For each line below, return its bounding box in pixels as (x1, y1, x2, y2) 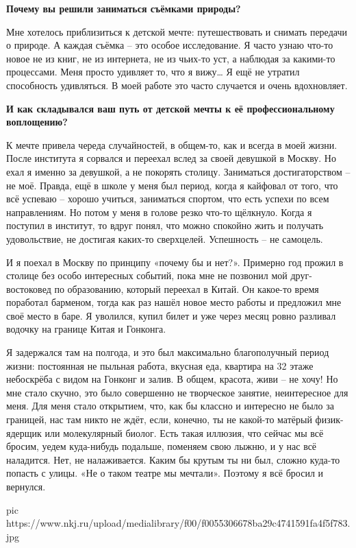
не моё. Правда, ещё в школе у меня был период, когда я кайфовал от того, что (6, 178, 338, 192)
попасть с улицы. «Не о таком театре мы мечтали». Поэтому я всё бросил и (6, 466, 324, 480)
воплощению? (6, 115, 68, 129)
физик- (315, 412, 344, 427)
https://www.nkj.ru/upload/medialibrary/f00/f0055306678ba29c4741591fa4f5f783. (6, 516, 351, 530)
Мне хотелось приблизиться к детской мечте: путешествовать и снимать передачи (6, 24, 347, 38)
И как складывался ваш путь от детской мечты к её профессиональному (6, 101, 335, 115)
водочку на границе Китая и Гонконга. (6, 322, 166, 336)
